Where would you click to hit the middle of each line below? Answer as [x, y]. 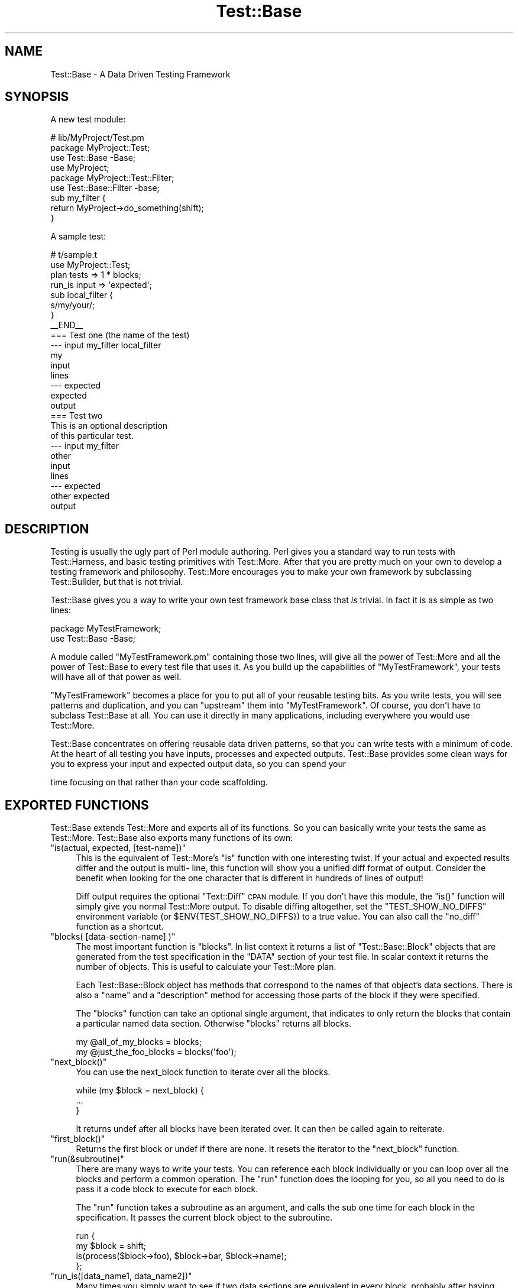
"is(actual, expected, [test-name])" [118, 848]
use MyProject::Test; [90, 265]
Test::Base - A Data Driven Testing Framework [140, 74]
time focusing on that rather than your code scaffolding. [159, 782]
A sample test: [78, 237]
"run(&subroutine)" [87, 1159]
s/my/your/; [73, 305]
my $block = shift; [111, 1246]
